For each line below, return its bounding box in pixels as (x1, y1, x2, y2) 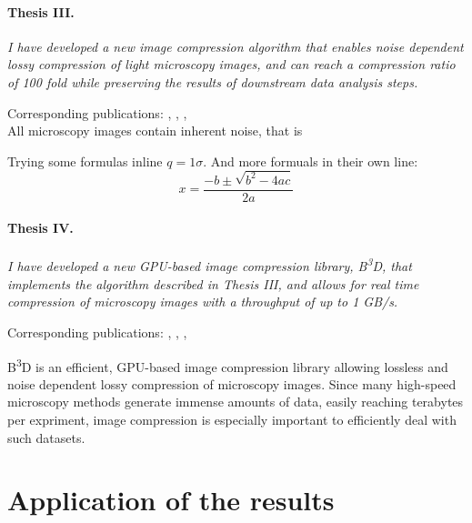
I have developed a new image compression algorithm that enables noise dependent (7, 36, 464, 55)
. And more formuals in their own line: (203, 151, 418, 170)
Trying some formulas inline (7, 151, 163, 170)
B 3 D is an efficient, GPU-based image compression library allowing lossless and (7, 354, 448, 376)
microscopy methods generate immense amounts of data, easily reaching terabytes (7, 392, 464, 411)
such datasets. (7, 427, 85, 447)
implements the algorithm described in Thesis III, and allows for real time (7, 274, 419, 293)
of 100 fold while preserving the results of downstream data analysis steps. (7, 72, 418, 91)
